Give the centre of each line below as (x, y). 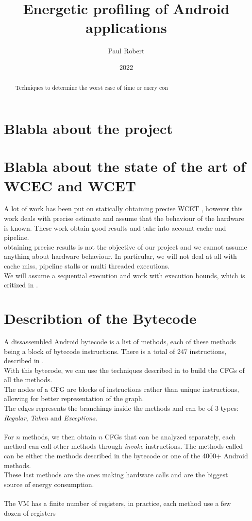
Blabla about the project (88, 128)
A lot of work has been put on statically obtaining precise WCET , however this (123, 209)
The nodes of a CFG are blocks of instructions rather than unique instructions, (122, 389)
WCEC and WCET (70, 185)
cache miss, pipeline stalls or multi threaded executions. (87, 266)
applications (126, 27)
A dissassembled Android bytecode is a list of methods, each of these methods (120, 341)
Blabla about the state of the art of (125, 166)
